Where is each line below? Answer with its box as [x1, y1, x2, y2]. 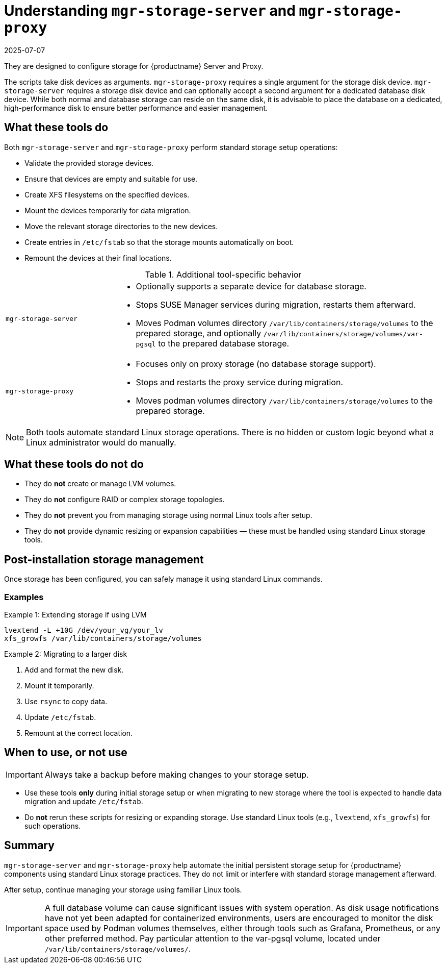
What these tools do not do [4, 458, 144, 471]
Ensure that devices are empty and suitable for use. [24, 174, 198, 183]
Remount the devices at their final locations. [24, 253, 172, 262]
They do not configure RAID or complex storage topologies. [24, 495, 225, 504]
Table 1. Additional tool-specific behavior [145, 269, 302, 280]
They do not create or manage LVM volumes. [24, 479, 176, 488]
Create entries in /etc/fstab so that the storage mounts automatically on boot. [24, 237, 294, 246]
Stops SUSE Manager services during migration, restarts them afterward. [136, 299, 416, 310]
